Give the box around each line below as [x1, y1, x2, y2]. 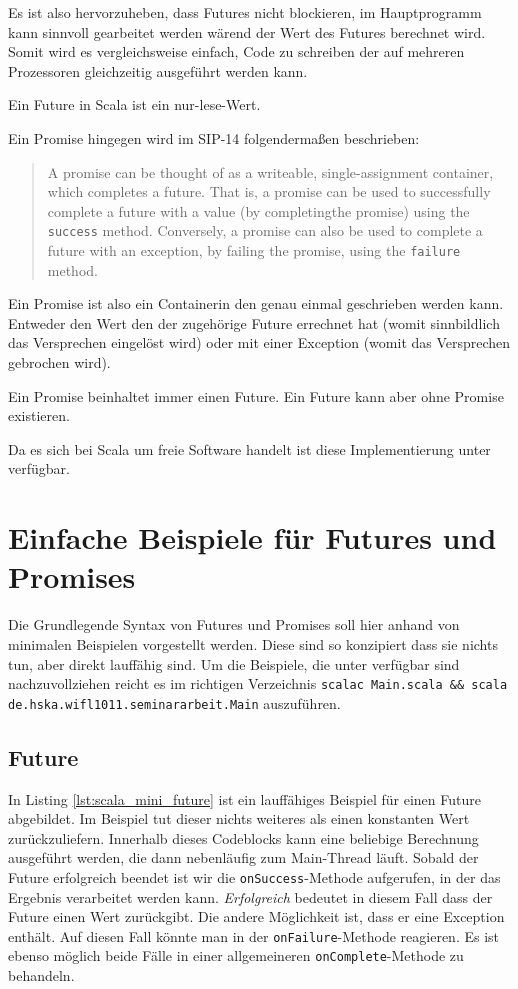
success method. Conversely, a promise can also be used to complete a [47, 220, 483, 241]
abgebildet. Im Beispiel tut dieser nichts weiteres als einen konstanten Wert [8, 808, 470, 829]
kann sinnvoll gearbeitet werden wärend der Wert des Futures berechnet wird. [8, 21, 486, 42]
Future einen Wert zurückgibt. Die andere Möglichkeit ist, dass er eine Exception [8, 906, 505, 927]
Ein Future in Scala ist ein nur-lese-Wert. [8, 94, 261, 115]
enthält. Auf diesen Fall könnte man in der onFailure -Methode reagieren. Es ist [8, 925, 500, 946]
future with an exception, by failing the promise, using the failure [47, 240, 461, 260]
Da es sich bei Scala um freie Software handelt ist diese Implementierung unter [8, 438, 491, 459]
